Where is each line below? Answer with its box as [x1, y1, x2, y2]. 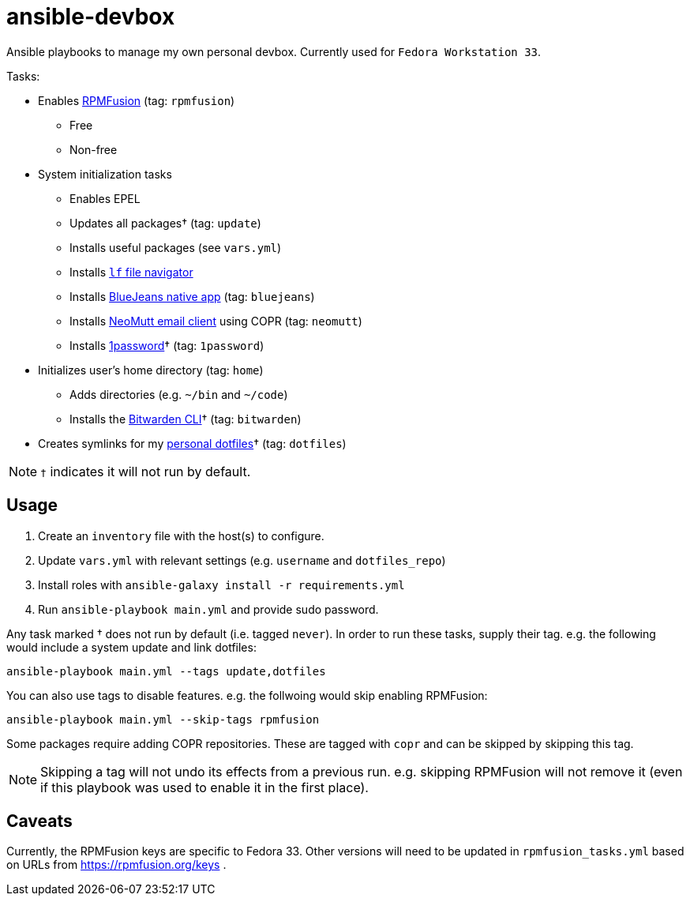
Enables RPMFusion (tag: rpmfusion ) [38, 93, 235, 107]
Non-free [69, 142, 118, 156]
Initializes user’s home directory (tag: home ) [38, 363, 264, 377]
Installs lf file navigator [69, 265, 193, 279]
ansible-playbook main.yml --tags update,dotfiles [6, 664, 326, 678]
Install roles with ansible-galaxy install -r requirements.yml [38, 577, 405, 592]
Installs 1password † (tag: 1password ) [69, 338, 264, 352]
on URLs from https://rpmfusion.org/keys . [6, 858, 227, 872]
